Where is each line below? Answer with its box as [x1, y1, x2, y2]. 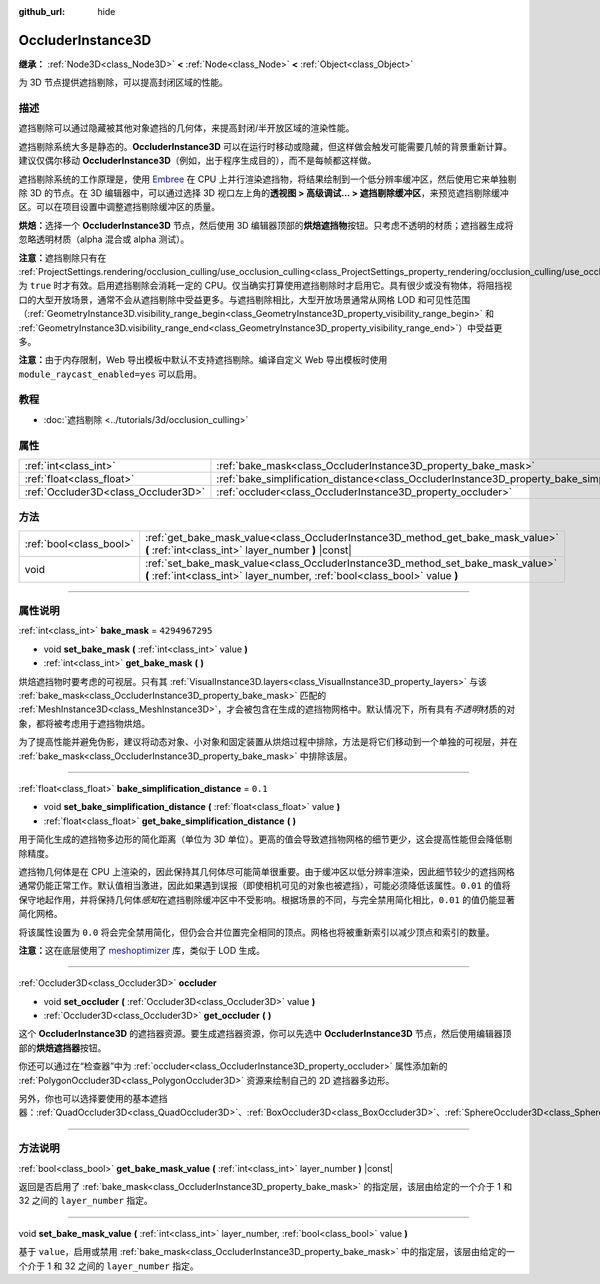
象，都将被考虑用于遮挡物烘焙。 [18, 717, 150, 729]
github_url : [18, 6, 65, 17]
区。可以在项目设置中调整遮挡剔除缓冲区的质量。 [18, 201, 220, 213]
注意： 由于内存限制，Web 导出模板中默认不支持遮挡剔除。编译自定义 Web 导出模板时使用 [18, 354, 388, 366]
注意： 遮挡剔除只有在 [18, 251, 107, 264]
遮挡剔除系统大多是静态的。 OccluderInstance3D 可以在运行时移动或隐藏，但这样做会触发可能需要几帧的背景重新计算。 [18, 140, 513, 152]
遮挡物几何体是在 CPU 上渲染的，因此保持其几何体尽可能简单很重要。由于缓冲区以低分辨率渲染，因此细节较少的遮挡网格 [18, 865, 515, 877]
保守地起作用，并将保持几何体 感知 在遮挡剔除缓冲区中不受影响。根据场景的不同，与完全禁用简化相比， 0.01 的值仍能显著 [18, 893, 515, 905]
